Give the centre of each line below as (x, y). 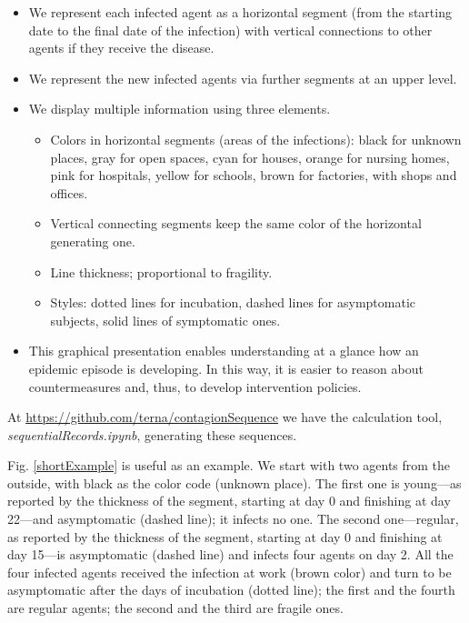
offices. (69, 192)
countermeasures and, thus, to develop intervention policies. (195, 386)
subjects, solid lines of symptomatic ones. (165, 320)
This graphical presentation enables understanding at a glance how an (224, 351)
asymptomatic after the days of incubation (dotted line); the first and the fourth (231, 590)
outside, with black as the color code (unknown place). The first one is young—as (234, 482)
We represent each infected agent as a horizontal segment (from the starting (240, 12)
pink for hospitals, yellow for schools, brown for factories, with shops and (254, 175)
